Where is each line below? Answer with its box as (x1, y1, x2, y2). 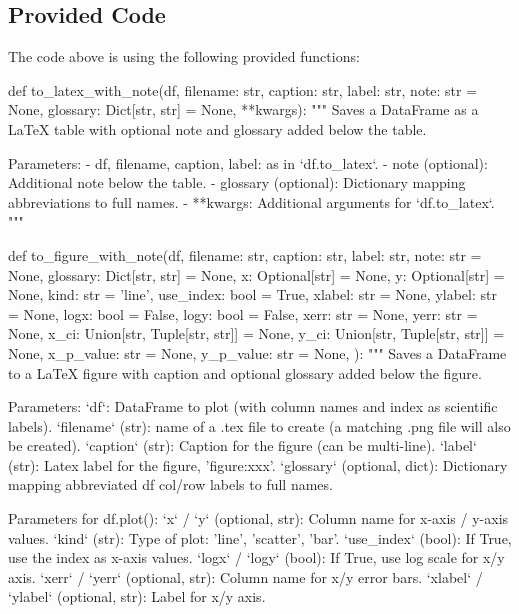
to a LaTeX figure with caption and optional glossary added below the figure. (8, 362, 482, 383)
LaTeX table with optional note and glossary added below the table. (8, 118, 427, 139)
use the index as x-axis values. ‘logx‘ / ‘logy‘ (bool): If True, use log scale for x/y (8, 547, 505, 568)
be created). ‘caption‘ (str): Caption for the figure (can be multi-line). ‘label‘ (8, 435, 477, 456)
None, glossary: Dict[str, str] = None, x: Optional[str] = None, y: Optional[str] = (8, 264, 505, 285)
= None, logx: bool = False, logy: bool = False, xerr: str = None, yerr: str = (8, 303, 478, 324)
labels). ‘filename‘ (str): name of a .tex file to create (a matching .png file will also (8, 415, 511, 436)
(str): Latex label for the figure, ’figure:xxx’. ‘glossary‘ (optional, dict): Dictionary (8, 454, 508, 475)
